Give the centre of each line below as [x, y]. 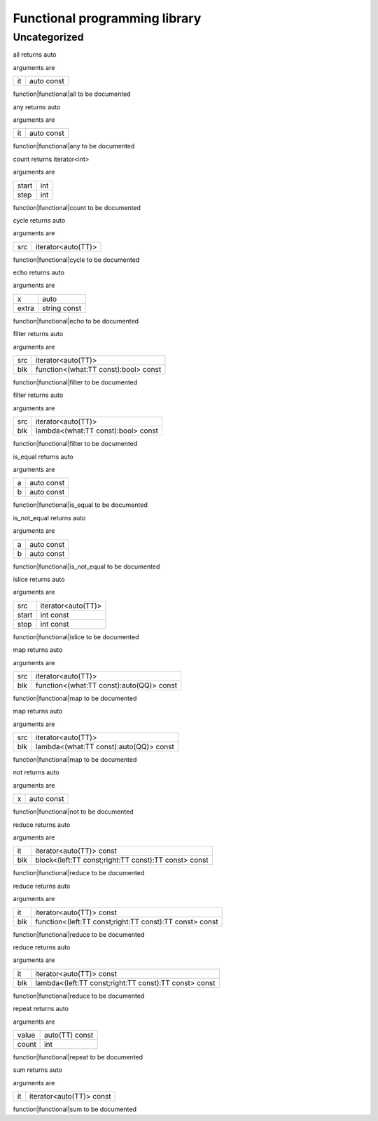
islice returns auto [39, 579]
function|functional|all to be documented [72, 94]
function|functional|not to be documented [73, 812]
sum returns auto [37, 1070]
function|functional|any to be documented [74, 146]
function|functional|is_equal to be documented [80, 505]
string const [62, 308]
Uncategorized [48, 37]
